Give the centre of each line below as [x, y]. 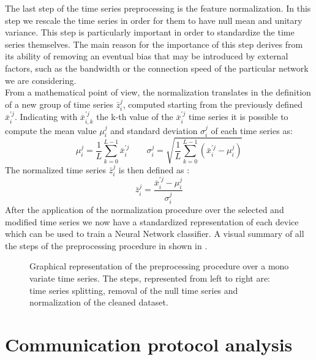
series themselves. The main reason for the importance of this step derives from [154, 44]
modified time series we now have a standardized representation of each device [152, 221]
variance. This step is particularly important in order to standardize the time [150, 32]
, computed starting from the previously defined [213, 104]
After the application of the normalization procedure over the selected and [145, 210]
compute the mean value [51, 130]
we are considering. [41, 80]
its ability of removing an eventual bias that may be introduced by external [147, 56]
